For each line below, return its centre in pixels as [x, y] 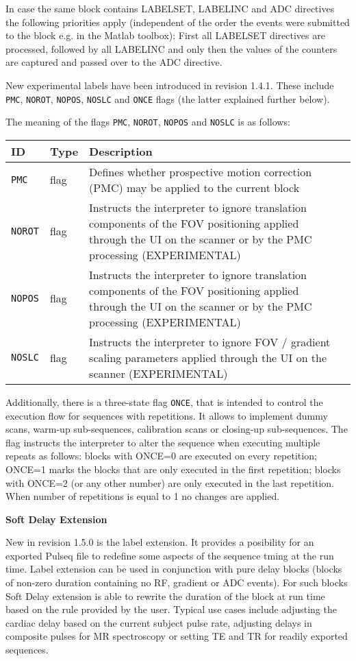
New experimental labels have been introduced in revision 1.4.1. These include [170, 85]
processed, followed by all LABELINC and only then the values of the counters [171, 48]
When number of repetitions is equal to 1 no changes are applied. [143, 496]
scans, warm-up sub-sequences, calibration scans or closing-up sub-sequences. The [177, 429]
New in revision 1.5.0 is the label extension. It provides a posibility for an [160, 542]
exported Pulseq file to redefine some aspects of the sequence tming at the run [170, 555]
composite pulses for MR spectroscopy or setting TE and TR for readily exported [177, 636]
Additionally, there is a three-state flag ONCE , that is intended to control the [164, 401]
